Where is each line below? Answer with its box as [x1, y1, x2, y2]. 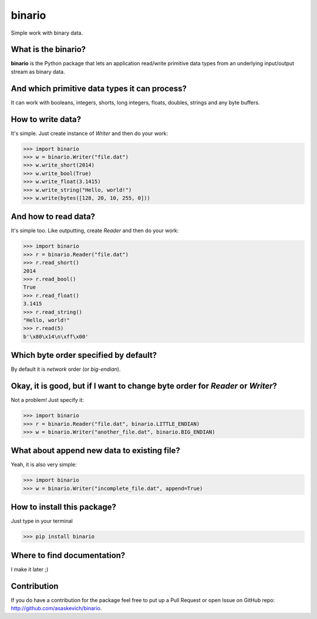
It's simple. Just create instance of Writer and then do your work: [11, 130, 168, 137]
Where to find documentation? [11, 550, 126, 560]
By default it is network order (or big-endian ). [11, 366, 121, 373]
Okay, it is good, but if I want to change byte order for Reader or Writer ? [11, 381, 277, 391]
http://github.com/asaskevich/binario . [11, 605, 102, 612]
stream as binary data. [11, 68, 65, 75]
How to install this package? [11, 502, 117, 512]
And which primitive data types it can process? [11, 83, 187, 93]
